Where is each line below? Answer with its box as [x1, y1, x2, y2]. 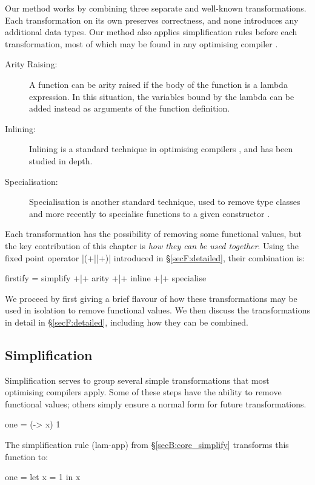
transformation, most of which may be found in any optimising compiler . [5, 37, 278, 50]
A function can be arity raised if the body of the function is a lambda [29, 78, 288, 90]
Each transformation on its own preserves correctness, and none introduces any [5, 13, 299, 26]
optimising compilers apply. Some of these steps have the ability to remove [5, 386, 282, 398]
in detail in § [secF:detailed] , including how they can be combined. [5, 315, 248, 328]
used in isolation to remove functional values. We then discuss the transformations [5, 304, 310, 316]
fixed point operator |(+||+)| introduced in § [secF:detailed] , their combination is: [5, 251, 305, 264]
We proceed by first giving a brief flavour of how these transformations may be [5, 292, 297, 304]
